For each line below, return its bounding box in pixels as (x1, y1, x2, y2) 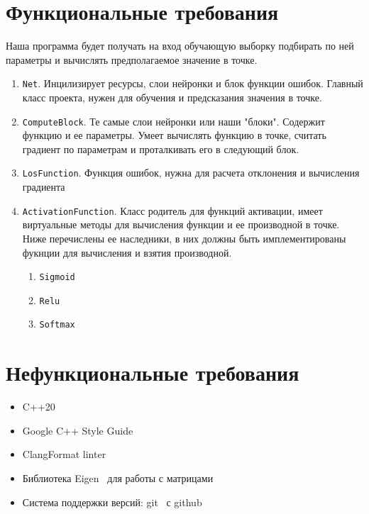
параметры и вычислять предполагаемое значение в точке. (6, 52, 258, 67)
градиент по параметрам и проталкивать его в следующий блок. (22, 141, 299, 156)
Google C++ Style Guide (22, 423, 133, 437)
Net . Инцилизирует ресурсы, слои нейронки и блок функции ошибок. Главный (22, 76, 363, 91)
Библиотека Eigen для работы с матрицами (22, 470, 214, 485)
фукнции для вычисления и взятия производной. (22, 245, 232, 259)
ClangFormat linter (22, 447, 106, 462)
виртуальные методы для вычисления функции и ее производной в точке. (22, 217, 340, 232)
